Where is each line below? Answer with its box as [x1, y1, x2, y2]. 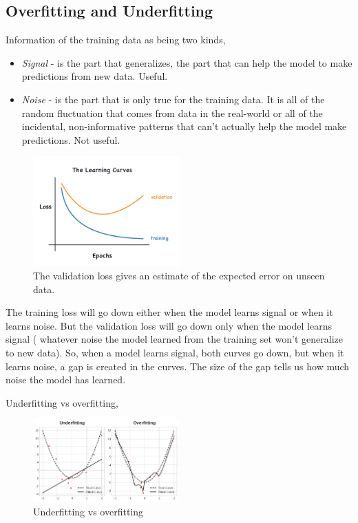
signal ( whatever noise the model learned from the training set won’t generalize [6, 332, 344, 346]
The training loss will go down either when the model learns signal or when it [6, 305, 333, 319]
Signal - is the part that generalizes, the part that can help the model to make [21, 55, 352, 70]
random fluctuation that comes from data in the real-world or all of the [21, 105, 323, 120]
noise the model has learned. [6, 372, 126, 387]
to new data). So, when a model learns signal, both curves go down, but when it [6, 345, 344, 359]
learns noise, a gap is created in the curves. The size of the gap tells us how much [6, 359, 350, 373]
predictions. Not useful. [21, 132, 120, 147]
